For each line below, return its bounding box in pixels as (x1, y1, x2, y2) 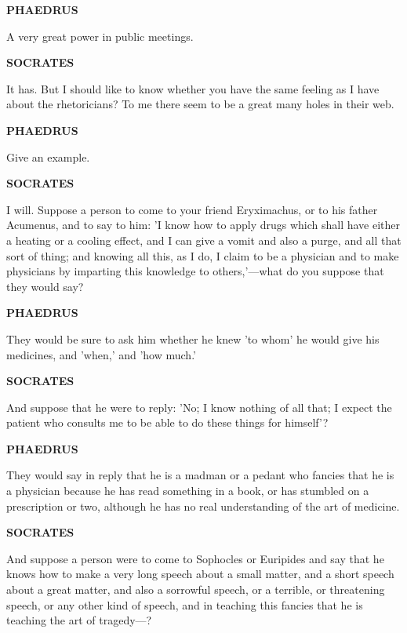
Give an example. (6, 148, 90, 165)
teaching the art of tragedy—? (6, 612, 152, 628)
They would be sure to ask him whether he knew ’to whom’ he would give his (6, 330, 380, 347)
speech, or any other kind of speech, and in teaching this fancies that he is (6, 596, 363, 613)
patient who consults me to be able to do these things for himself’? (6, 414, 329, 431)
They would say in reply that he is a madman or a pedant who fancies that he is (6, 467, 394, 483)
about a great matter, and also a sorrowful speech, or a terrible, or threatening (6, 581, 385, 598)
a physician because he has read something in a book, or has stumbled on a (6, 482, 369, 499)
